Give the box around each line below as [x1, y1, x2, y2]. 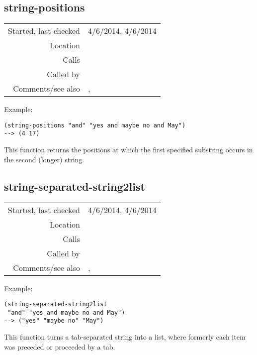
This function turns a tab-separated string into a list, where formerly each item [4, 332, 246, 342]
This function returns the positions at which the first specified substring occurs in [4, 144, 253, 155]
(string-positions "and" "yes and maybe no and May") [4, 121, 186, 129]
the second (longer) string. [4, 154, 85, 164]
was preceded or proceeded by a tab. [4, 341, 115, 352]
